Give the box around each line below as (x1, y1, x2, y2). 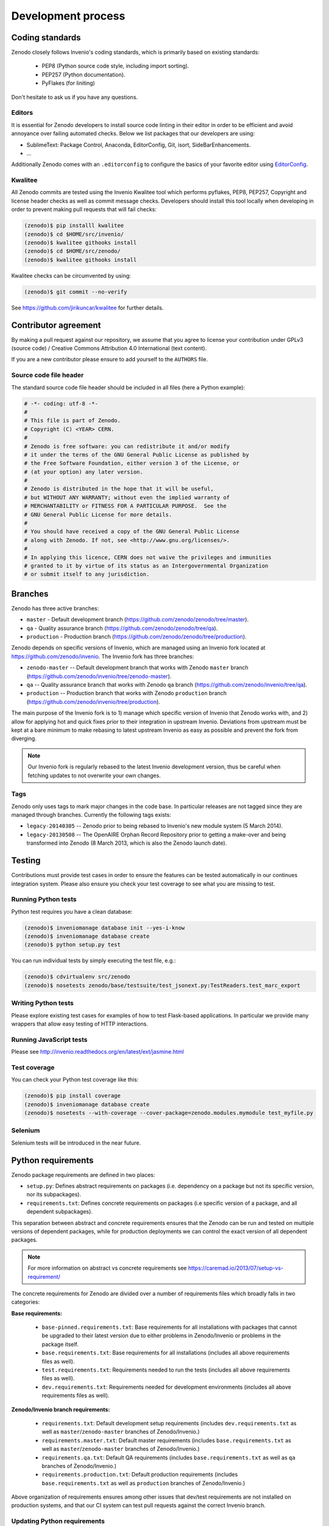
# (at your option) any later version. (24, 468, 143, 476)
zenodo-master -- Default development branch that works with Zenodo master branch (26, 664, 249, 671)
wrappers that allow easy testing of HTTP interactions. (11, 1020, 149, 1027)
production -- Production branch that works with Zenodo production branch (26, 690, 227, 697)
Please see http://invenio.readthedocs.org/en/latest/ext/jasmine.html (11, 1048, 184, 1055)
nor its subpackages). (26, 1191, 82, 1198)
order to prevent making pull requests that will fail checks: (11, 206, 157, 213)
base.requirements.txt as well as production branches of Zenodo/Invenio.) (41, 1479, 246, 1486)
